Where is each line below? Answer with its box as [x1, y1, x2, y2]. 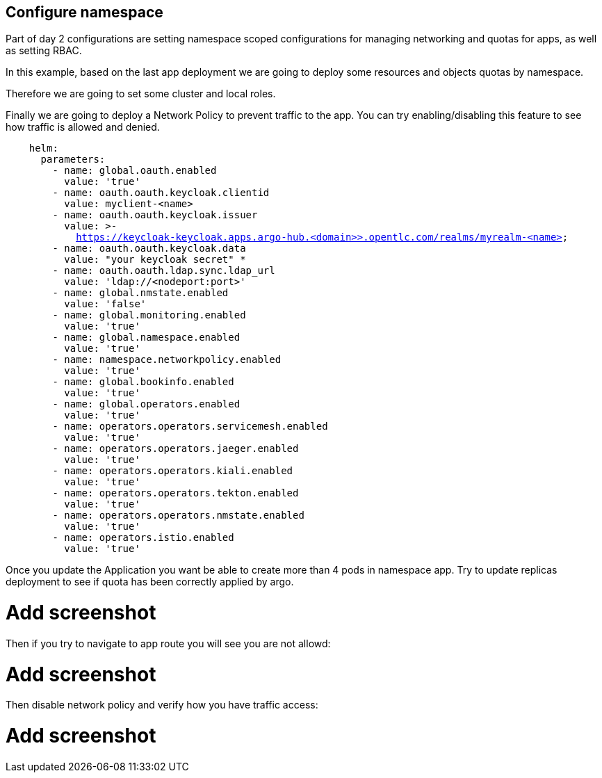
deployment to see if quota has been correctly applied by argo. [6, 576, 294, 588]
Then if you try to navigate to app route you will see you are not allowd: [6, 637, 331, 649]
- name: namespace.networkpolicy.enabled [52, 354, 282, 366]
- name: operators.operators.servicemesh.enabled [52, 421, 328, 432]
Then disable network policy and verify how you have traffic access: [6, 699, 318, 711]
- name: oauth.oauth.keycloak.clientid [52, 187, 270, 199]
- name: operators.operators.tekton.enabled [52, 487, 299, 499]
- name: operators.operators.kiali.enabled [52, 465, 293, 477]
